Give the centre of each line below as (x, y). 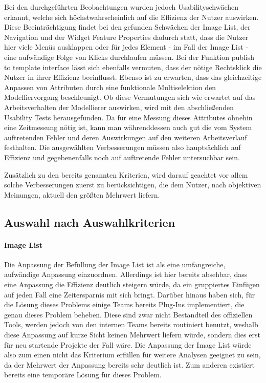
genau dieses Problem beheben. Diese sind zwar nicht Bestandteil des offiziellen (128, 314)
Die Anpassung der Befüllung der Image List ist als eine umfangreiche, (115, 264)
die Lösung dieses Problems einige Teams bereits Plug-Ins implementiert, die (124, 304)
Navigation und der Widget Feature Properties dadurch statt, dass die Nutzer (126, 37)
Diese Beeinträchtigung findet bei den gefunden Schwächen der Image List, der (127, 27)
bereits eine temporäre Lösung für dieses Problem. (83, 375)
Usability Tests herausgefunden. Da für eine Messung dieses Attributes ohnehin (128, 117)
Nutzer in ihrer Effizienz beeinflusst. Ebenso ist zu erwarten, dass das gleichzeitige (133, 77)
